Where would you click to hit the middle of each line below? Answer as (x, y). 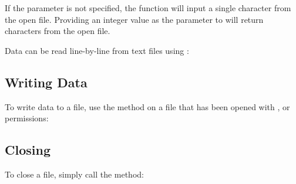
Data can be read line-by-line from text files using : (97, 50)
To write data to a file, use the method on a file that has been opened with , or (147, 106)
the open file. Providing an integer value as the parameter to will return (134, 19)
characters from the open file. (58, 31)
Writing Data (46, 82)
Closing (28, 150)
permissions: (27, 118)
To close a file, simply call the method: (74, 174)
